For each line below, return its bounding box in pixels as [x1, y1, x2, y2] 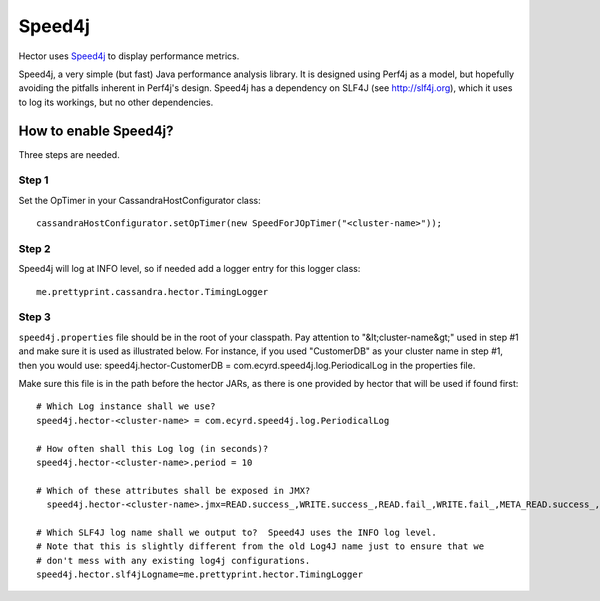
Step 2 [18, 241, 51, 255]
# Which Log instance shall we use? [36, 401, 216, 412]
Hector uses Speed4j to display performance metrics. [18, 50, 240, 62]
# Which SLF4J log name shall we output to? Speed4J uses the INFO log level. [36, 526, 437, 538]
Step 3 [18, 310, 52, 324]
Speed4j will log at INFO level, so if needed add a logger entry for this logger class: [18, 263, 361, 275]
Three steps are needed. [18, 148, 120, 160]
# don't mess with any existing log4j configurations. [36, 555, 311, 566]
